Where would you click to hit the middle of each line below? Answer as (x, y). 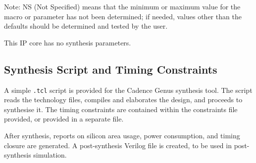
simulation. (50, 155)
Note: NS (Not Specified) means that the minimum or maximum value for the (122, 6)
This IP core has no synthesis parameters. (68, 42)
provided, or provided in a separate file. (64, 119)
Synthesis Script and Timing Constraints (111, 69)
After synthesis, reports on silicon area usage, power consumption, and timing (122, 136)
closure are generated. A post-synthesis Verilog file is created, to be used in (118, 145)
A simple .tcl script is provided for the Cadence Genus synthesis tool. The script (128, 90)
